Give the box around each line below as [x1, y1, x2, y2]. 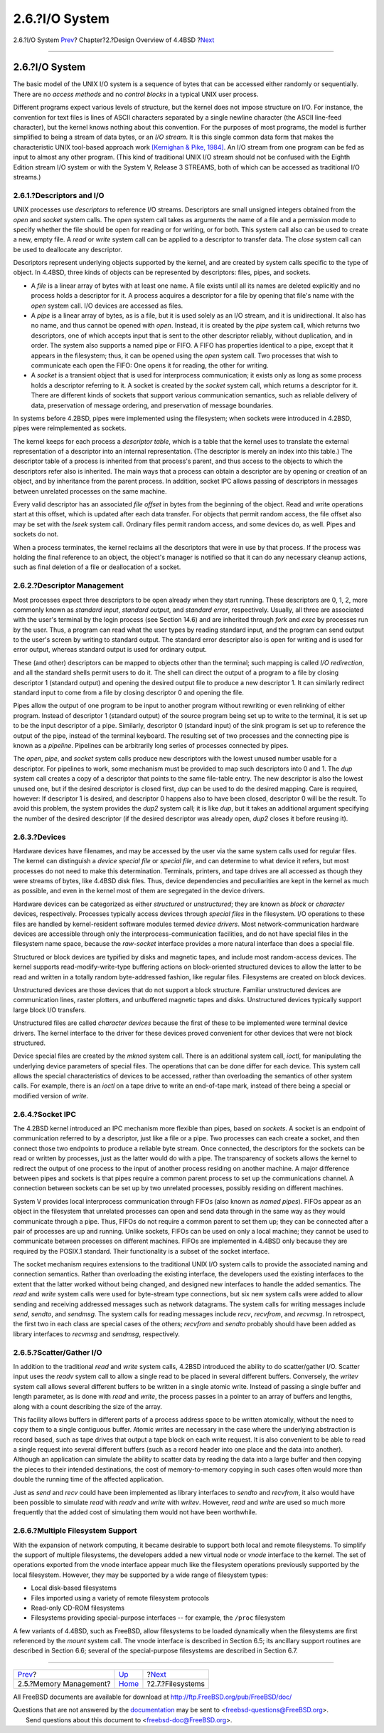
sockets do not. [13, 530, 59, 538]
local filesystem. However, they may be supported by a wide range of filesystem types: [13, 1571, 268, 1579]
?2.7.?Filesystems [146, 1678, 206, 1688]
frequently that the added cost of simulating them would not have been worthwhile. [13, 1508, 257, 1516]
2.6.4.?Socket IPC [13, 1109, 76, 1119]
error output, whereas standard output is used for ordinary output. [13, 645, 208, 654]
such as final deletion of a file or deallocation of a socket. [13, 563, 181, 571]
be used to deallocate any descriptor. [13, 245, 122, 254]
